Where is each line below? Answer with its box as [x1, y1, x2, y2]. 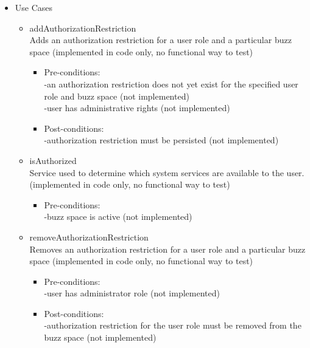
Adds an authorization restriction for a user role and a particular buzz [29, 33, 292, 46]
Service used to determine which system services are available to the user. [29, 166, 305, 179]
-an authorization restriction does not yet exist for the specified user [44, 77, 298, 90]
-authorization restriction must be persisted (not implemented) [44, 134, 279, 146]
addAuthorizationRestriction [29, 21, 136, 34]
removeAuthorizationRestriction [29, 230, 149, 243]
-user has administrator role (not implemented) [44, 287, 220, 299]
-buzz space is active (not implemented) [44, 210, 192, 223]
